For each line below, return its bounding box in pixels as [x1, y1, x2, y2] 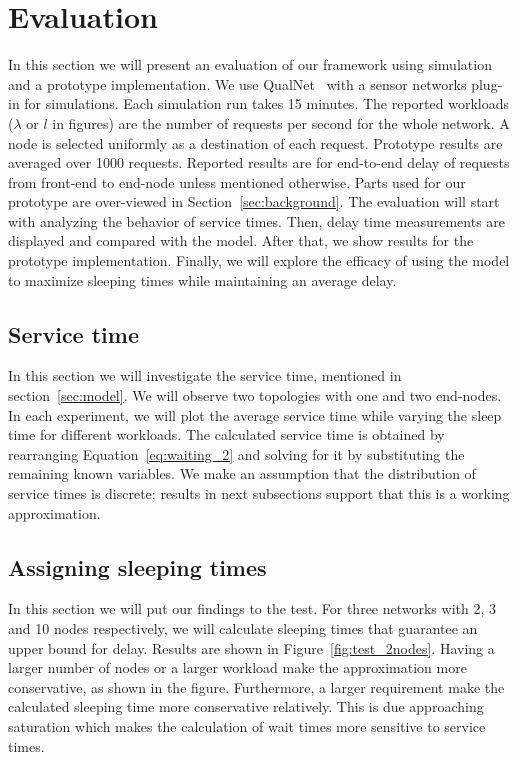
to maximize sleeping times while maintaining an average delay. [8, 269, 397, 290]
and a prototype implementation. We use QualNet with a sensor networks [8, 73, 467, 94]
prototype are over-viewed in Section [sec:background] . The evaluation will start [8, 191, 500, 212]
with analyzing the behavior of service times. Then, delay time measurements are [8, 210, 506, 231]
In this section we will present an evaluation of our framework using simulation [8, 54, 492, 75]
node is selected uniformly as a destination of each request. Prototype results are [8, 132, 503, 153]
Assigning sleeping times [8, 551, 267, 582]
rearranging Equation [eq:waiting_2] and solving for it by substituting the [8, 443, 465, 464]
